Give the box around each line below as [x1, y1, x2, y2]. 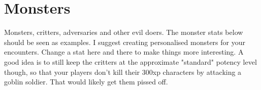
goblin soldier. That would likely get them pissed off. [4, 76, 168, 87]
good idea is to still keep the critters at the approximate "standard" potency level [4, 56, 257, 67]
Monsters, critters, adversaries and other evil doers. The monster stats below [4, 27, 243, 37]
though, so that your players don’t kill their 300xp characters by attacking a [4, 66, 242, 77]
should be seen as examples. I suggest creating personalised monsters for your [4, 36, 245, 47]
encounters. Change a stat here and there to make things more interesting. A [4, 47, 244, 57]
